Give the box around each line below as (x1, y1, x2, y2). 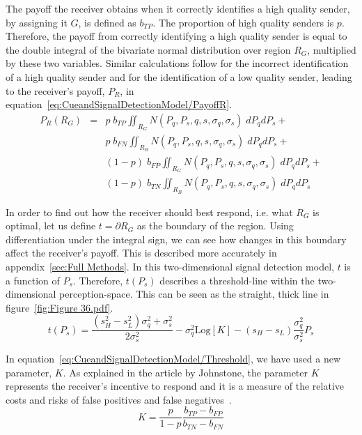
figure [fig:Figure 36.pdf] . (6, 300, 113, 314)
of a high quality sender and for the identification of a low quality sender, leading (6, 69, 352, 84)
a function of (6, 273, 60, 287)
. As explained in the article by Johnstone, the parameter (63, 365, 308, 379)
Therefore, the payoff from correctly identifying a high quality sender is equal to (6, 29, 347, 43)
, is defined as (78, 15, 136, 29)
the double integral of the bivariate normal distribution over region (6, 42, 291, 56)
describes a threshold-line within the (159, 273, 315, 287)
